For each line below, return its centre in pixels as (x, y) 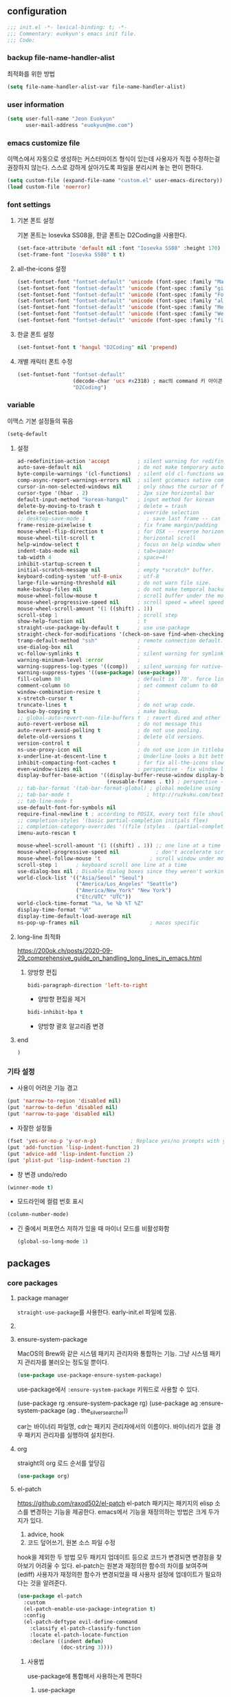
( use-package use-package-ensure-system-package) (90, 1375)
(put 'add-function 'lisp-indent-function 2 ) (73, 1147)
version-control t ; (79, 744)
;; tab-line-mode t (45, 801)
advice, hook (46, 1534)
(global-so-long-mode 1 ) (53, 1242)
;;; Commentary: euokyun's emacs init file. (72, 34)
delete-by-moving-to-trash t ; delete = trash (102, 506)
